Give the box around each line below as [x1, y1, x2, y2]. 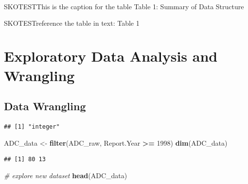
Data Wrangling [4, 99, 86, 114]
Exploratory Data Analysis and [4, 46, 218, 66]
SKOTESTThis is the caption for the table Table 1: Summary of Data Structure [4, 1, 244, 11]
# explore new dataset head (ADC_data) [4, 170, 127, 180]
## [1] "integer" [4, 123, 60, 130]
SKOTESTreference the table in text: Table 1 [4, 17, 140, 28]
